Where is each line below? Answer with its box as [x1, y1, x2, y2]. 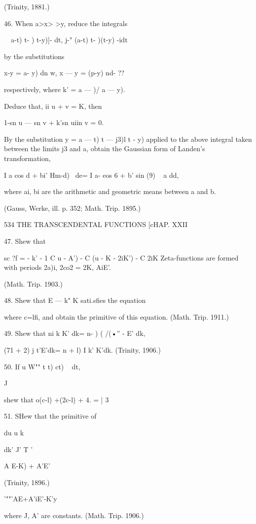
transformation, [4, 153, 51, 163]
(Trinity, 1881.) [4, 1, 50, 11]
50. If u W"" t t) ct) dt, [4, 361, 80, 371]
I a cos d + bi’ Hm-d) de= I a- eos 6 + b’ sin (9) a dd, [4, 169, 179, 180]
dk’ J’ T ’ [4, 444, 33, 454]
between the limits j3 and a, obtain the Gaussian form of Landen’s [4, 143, 205, 154]
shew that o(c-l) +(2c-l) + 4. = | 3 [4, 394, 109, 404]
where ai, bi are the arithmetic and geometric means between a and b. [4, 186, 216, 196]
